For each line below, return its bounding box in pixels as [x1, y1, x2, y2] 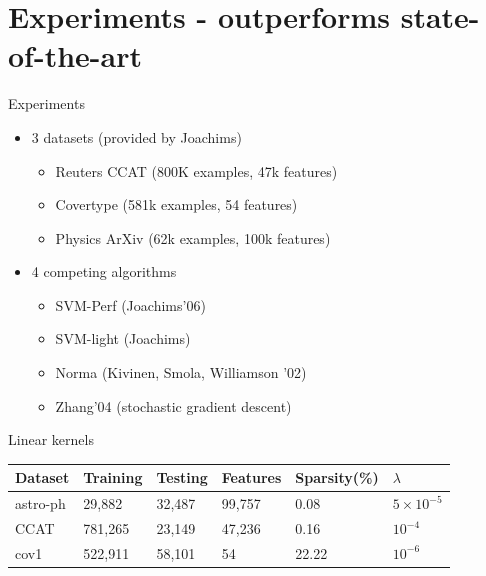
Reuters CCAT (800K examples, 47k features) [55, 160, 338, 181]
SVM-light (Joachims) [55, 328, 191, 349]
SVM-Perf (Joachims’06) [55, 294, 206, 315]
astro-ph [15, 493, 66, 514]
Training [83, 467, 143, 488]
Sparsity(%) [295, 467, 379, 488]
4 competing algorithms [31, 261, 177, 282]
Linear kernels [8, 429, 94, 450]
